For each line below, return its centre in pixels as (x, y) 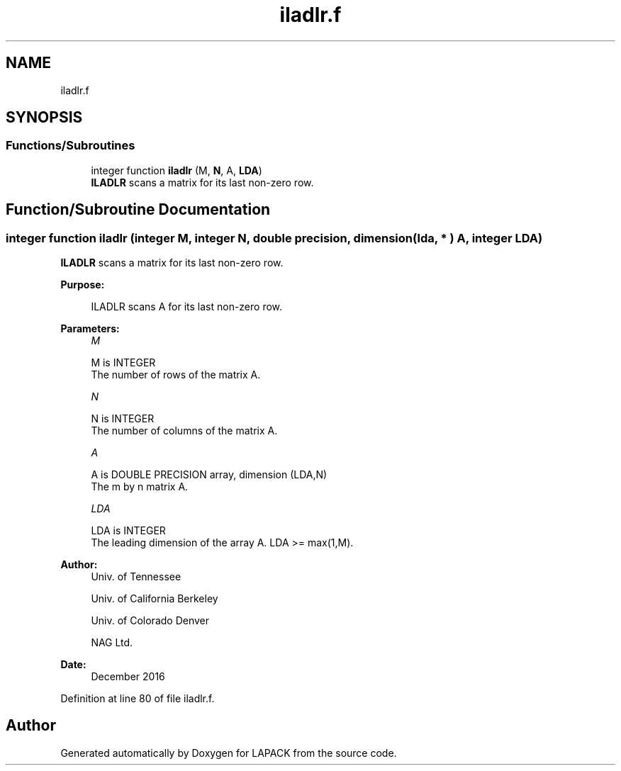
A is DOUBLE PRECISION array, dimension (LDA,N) (209, 475)
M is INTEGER (123, 363)
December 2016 (128, 677)
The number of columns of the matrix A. (184, 431)
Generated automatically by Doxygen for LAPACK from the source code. (229, 753)
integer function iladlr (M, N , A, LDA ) (177, 170)
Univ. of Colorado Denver (150, 621)
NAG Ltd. (112, 643)
